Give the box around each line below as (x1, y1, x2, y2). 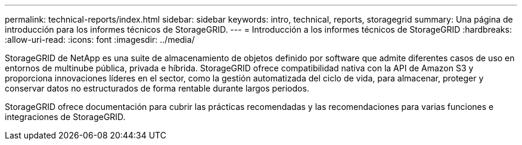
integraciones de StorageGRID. (5, 112, 126, 122)
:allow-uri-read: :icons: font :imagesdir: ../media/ (5, 34, 195, 45)
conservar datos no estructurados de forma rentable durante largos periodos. (5, 83, 309, 93)
